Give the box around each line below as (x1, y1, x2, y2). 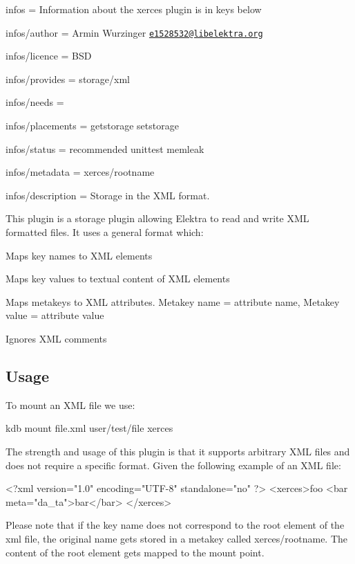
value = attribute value (6, 308, 104, 322)
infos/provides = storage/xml (6, 71, 130, 86)
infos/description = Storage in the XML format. (6, 188, 210, 202)
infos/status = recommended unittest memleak (6, 141, 204, 156)
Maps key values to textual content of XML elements (6, 271, 230, 286)
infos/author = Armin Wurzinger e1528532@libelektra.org (6, 25, 263, 39)
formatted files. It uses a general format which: (6, 225, 204, 239)
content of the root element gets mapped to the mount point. (6, 545, 265, 559)
